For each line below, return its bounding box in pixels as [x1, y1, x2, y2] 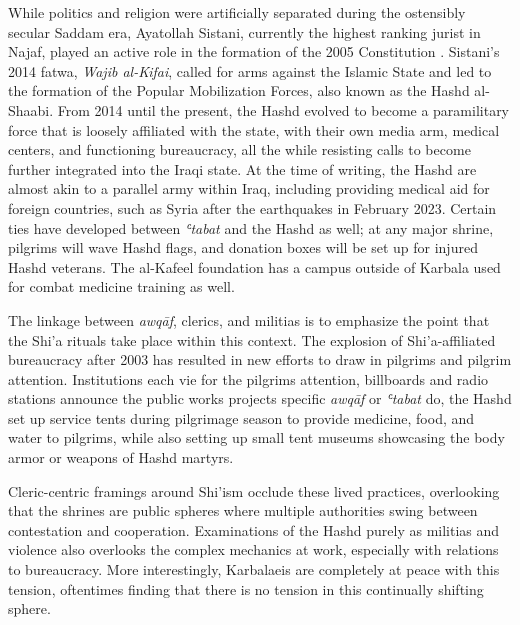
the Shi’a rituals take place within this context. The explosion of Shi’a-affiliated [8, 329, 496, 350]
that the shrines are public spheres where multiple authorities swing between [8, 500, 478, 521]
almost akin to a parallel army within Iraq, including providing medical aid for [8, 178, 490, 199]
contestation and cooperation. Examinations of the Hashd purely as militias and [8, 519, 500, 540]
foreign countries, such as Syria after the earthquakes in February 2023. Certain [8, 197, 497, 218]
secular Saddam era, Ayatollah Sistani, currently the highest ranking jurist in [8, 21, 481, 42]
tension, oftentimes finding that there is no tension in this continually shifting [8, 578, 484, 599]
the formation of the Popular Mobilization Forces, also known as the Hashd [8, 80, 470, 101]
